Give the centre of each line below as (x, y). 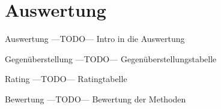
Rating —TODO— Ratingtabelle (66, 79)
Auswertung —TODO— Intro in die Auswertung (95, 39)
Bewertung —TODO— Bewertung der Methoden (95, 99)
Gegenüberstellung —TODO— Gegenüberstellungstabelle (111, 58)
